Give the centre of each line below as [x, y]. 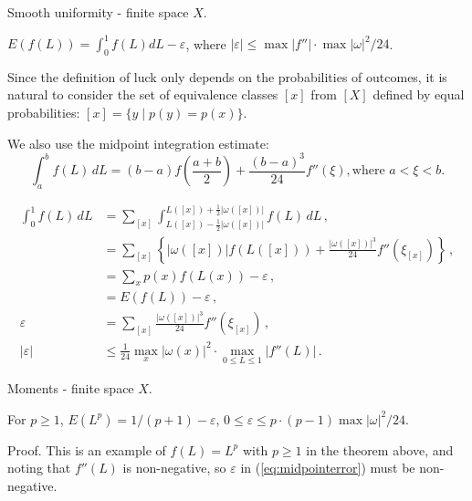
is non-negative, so [174, 468]
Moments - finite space [71, 388]
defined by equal [419, 94]
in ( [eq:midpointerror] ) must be [328, 468]
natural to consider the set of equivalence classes [143, 94]
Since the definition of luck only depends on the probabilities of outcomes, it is [227, 76]
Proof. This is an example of [87, 449]
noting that [39, 468]
